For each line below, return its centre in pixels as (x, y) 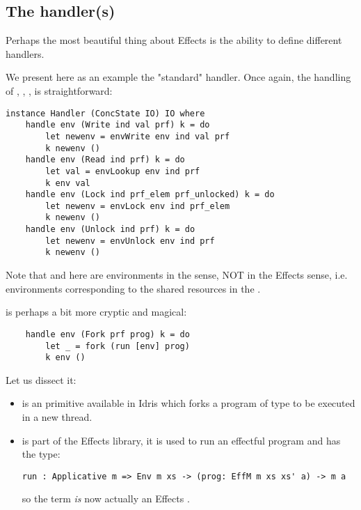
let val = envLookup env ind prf (123, 171)
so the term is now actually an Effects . (106, 499)
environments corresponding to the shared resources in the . (133, 288)
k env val (68, 183)
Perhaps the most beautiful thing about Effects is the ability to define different (174, 40)
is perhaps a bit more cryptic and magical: (96, 312)
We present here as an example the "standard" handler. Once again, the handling (178, 77)
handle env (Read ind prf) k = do (105, 160)
